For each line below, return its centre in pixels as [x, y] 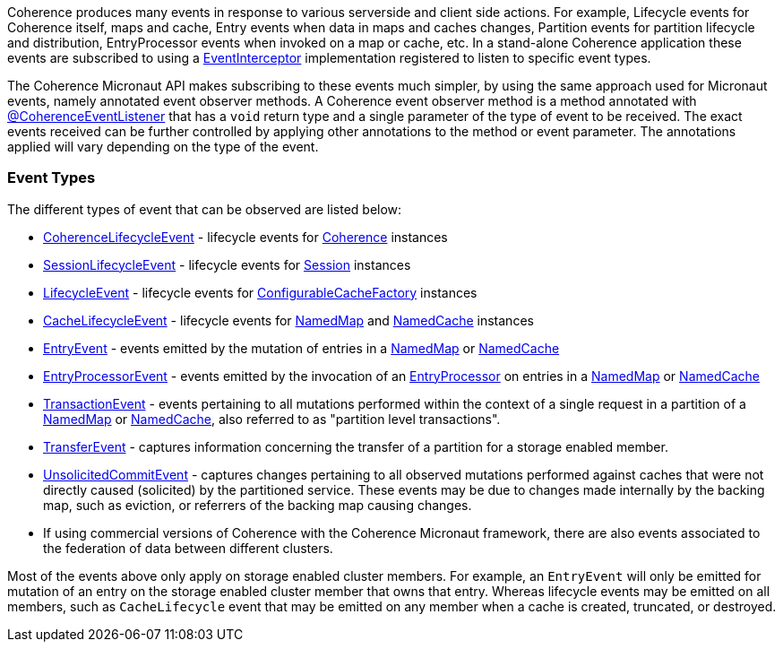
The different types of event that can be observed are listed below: [205, 209]
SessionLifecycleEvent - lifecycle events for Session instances [227, 264]
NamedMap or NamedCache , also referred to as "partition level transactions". [272, 419]
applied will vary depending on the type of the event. [163, 147]
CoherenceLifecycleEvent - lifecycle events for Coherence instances [245, 237]
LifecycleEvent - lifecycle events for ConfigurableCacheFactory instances [260, 292]
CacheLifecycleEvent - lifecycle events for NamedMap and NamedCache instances [288, 320]
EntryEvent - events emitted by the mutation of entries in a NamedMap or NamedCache [301, 348]
